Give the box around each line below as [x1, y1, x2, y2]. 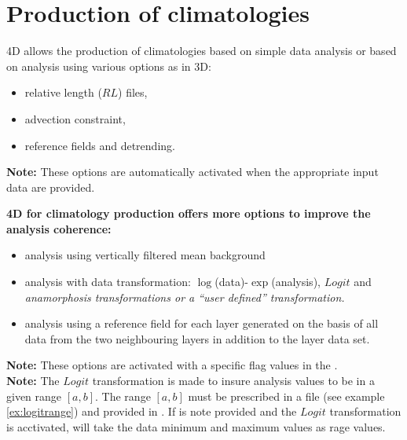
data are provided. [6, 178, 95, 195]
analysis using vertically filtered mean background [24, 247, 266, 263]
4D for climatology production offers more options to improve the [6, 205, 371, 222]
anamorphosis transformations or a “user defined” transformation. [24, 288, 345, 305]
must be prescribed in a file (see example [188, 387, 385, 404]
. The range [95, 387, 151, 404]
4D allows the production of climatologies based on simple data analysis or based [6, 42, 397, 59]
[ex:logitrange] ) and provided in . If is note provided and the [6, 403, 297, 420]
